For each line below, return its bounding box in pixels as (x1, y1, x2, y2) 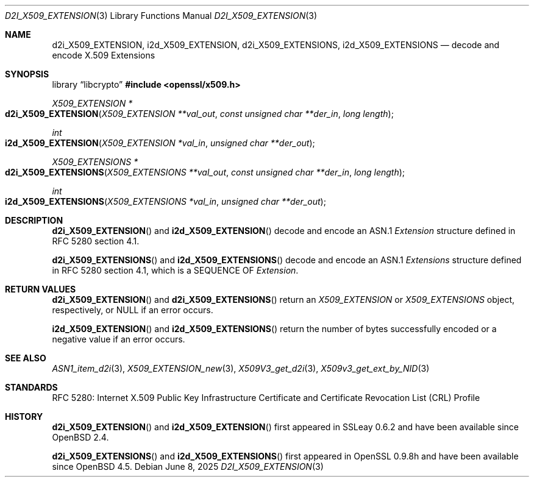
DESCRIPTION (5, 215, 63, 225)
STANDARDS (5, 382, 58, 392)
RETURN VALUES (5, 284, 76, 294)
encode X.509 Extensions (52, 50, 155, 60)
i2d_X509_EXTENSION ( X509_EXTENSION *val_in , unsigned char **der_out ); (5, 138, 315, 148)
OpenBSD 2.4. (52, 432, 109, 442)
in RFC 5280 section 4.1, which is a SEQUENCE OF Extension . (52, 265, 299, 275)
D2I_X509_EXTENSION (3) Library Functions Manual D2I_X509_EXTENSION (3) (5, 10, 318, 21)
